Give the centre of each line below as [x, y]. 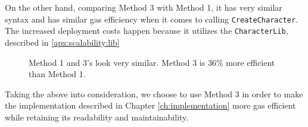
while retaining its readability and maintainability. [97, 117]
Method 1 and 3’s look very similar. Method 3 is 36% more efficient [152, 62]
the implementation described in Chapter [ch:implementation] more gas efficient [150, 105]
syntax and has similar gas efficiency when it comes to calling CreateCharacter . [151, 19]
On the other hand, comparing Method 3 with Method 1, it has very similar [144, 7]
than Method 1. [57, 74]
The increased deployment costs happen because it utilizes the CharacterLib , [147, 31]
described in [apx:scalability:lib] [62, 42]
